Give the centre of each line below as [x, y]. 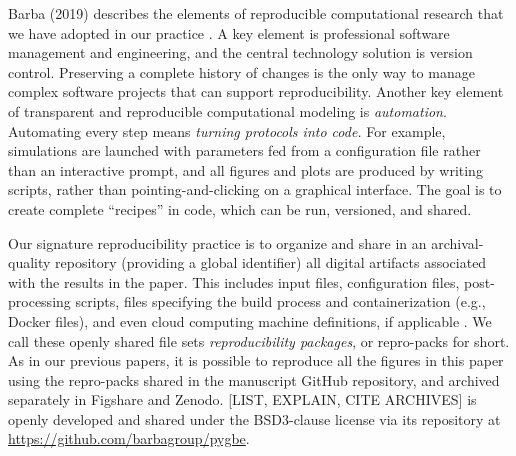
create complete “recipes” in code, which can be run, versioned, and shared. [240, 208]
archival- [457, 242]
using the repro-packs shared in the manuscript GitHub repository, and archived [254, 379]
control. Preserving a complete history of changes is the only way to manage [241, 71]
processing [39, 301]
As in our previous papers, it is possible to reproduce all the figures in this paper [256, 360]
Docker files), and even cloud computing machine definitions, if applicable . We [250, 320]
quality [29, 262]
